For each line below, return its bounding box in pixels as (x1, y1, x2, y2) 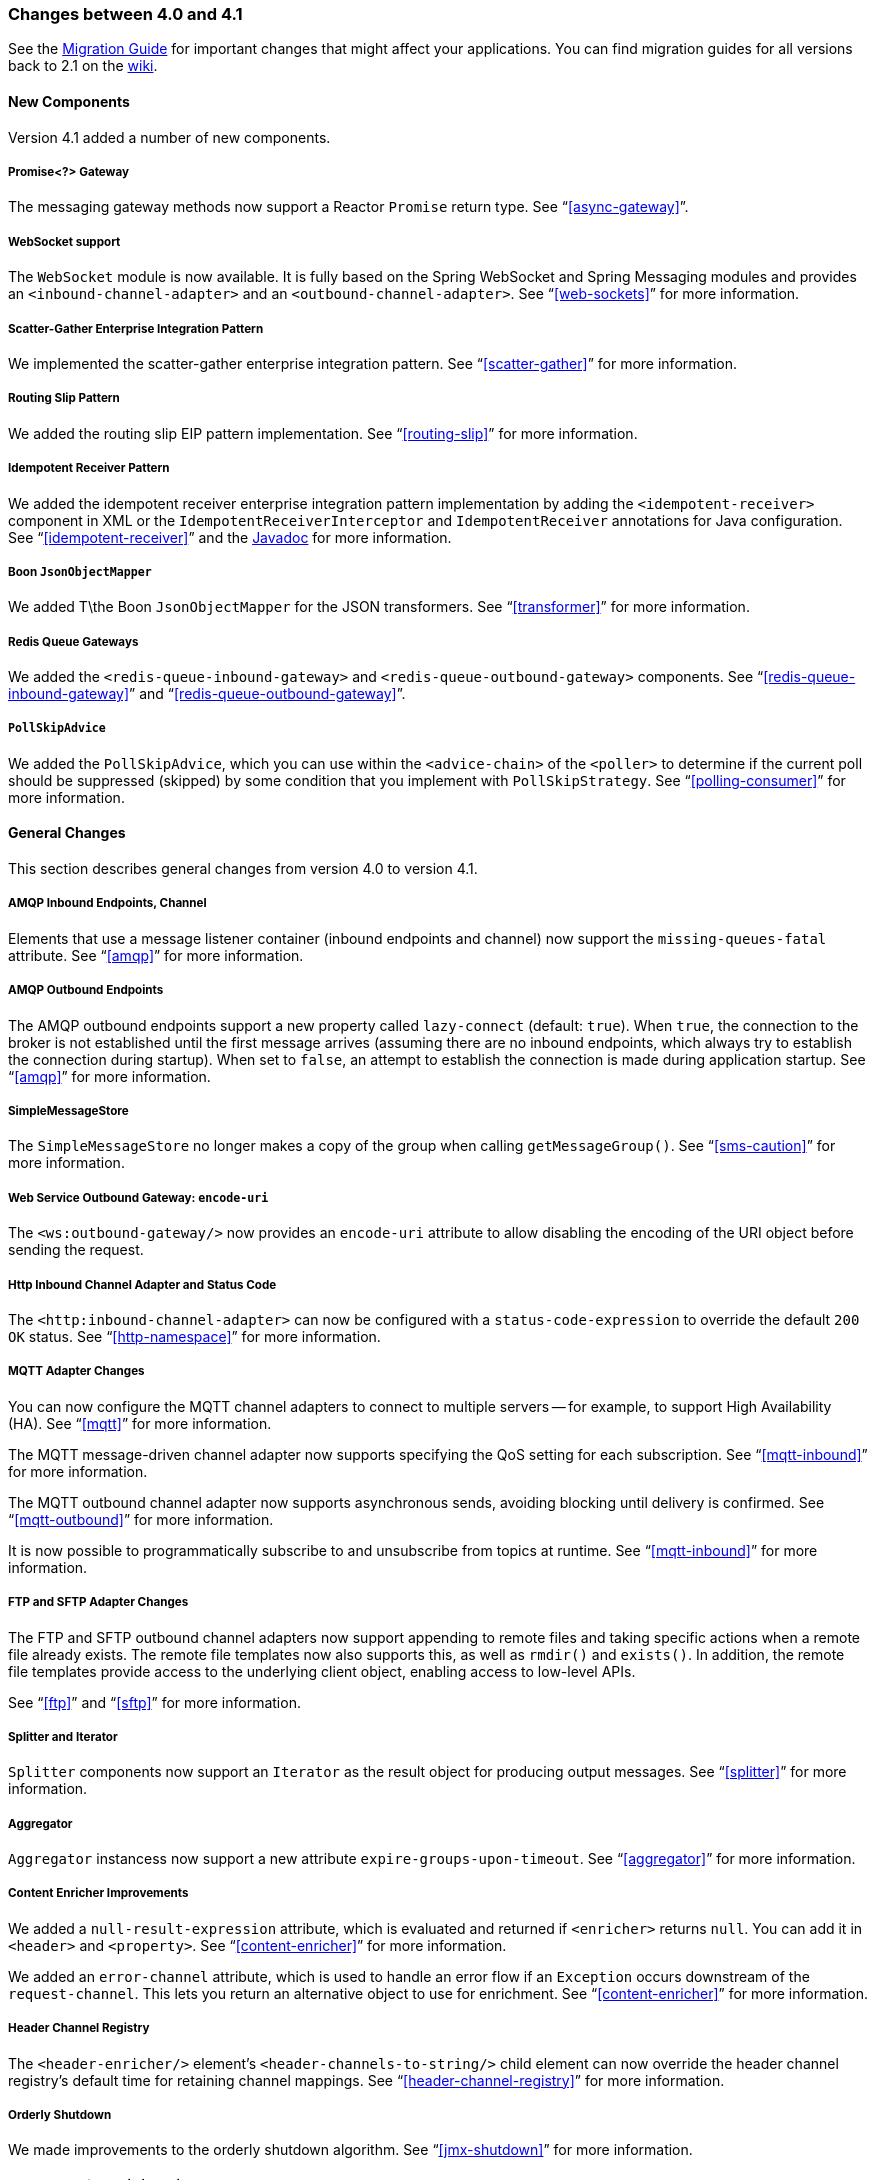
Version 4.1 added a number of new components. (8, 128, 331, 146)
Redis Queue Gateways (8, 634, 139, 649)
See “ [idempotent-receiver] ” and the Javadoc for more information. (8, 528, 452, 546)
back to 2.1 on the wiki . (8, 57, 158, 75)
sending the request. (8, 1241, 144, 1259)
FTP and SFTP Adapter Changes (8, 1595, 189, 1610)
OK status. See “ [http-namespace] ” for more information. (8, 1327, 381, 1345)
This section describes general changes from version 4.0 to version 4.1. (8, 860, 478, 878)
